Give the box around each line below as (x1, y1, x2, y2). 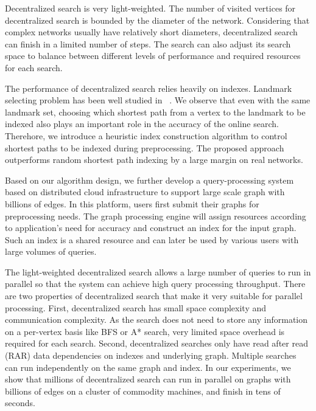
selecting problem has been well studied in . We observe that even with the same (5, 94, 311, 106)
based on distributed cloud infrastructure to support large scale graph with (5, 185, 285, 198)
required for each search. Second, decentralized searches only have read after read (5, 337, 308, 350)
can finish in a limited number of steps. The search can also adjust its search (5, 37, 291, 50)
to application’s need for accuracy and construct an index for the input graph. (5, 221, 297, 234)
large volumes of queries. (5, 245, 97, 258)
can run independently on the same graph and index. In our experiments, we (5, 361, 291, 373)
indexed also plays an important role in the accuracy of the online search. (5, 117, 279, 130)
